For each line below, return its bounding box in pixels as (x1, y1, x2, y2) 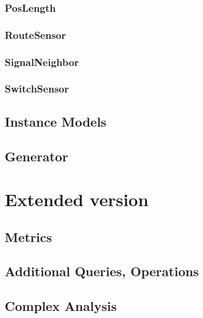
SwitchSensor (5, 81, 69, 96)
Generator (5, 147, 68, 165)
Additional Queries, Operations (5, 262, 199, 280)
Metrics (5, 227, 52, 246)
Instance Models (5, 112, 107, 130)
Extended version (5, 187, 149, 211)
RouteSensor (5, 27, 66, 42)
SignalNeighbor (5, 54, 79, 69)
